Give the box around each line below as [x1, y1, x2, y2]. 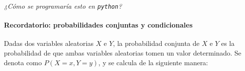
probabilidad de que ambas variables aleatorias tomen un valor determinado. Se [4, 48, 242, 58]
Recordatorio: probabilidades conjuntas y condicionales [4, 20, 193, 30]
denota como [4, 57, 42, 67]
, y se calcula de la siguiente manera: [98, 57, 208, 67]
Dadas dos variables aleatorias [4, 38, 94, 48]
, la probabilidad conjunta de [113, 38, 200, 48]
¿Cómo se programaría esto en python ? [4, 1, 122, 11]
